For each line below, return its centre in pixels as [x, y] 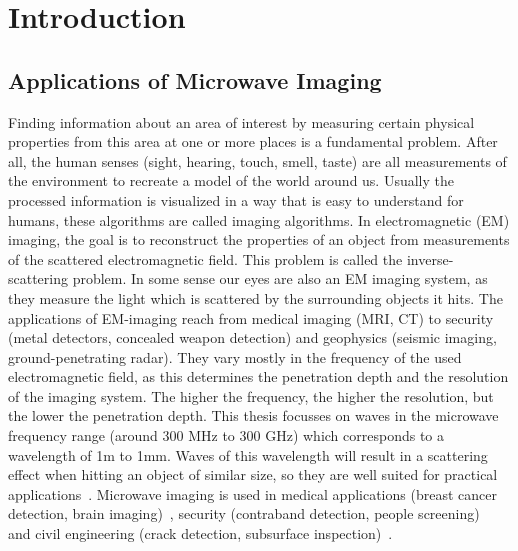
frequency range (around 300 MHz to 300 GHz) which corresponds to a [226, 435]
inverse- [430, 258]
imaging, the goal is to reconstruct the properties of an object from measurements [259, 239]
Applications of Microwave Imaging [195, 79]
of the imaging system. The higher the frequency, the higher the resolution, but [251, 395]
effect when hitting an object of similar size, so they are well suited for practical [253, 474]
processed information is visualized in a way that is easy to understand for [236, 199]
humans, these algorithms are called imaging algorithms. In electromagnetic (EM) [259, 219]
